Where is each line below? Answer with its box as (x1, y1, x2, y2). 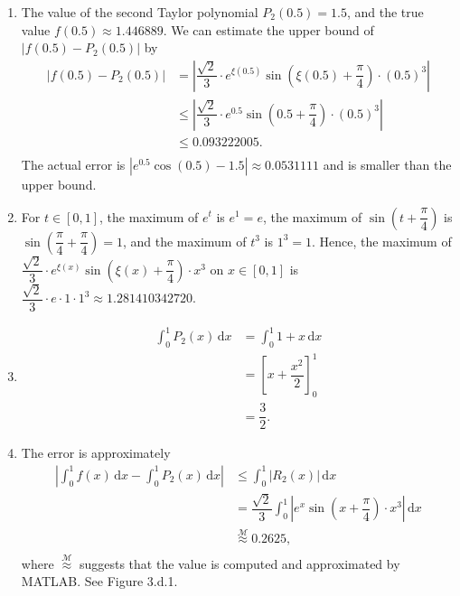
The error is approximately (21, 443, 171, 462)
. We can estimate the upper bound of (163, 20, 374, 39)
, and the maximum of (122, 231, 247, 250)
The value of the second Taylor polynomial (21, 3, 258, 21)
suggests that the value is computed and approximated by (79, 554, 400, 573)
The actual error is (21, 154, 126, 173)
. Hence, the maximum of (311, 231, 452, 250)
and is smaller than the (323, 154, 452, 173)
